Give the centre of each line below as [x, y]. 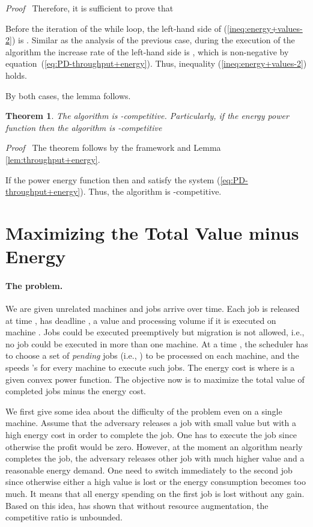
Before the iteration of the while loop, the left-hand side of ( [117, 28]
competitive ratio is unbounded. [64, 517]
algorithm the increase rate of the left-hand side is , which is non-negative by [147, 51]
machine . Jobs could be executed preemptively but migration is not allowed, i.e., [155, 332]
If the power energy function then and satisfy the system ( [113, 179]
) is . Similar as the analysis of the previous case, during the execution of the [153, 40]
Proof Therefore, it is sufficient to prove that [90, 8]
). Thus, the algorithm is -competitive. [151, 191]
